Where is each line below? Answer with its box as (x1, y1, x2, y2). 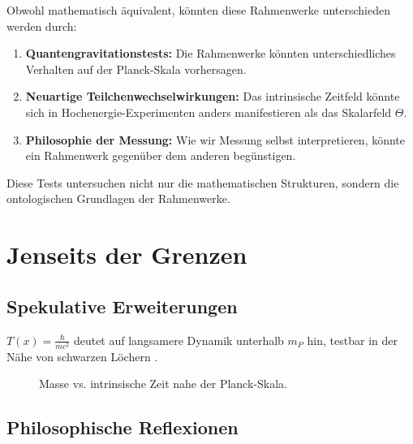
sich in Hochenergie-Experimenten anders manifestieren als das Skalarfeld (25, 103, 392, 120)
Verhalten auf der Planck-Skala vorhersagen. (25, 60, 247, 77)
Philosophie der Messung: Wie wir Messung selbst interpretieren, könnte (25, 131, 406, 148)
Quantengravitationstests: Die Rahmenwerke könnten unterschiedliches (25, 45, 396, 62)
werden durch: (6, 17, 77, 34)
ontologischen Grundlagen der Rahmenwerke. (6, 190, 230, 207)
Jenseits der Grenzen (6, 238, 247, 271)
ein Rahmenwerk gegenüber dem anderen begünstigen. (25, 147, 296, 164)
